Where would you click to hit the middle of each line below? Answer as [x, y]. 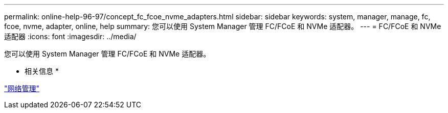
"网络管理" [22, 88]
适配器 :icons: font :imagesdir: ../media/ [70, 36]
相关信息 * [42, 71]
